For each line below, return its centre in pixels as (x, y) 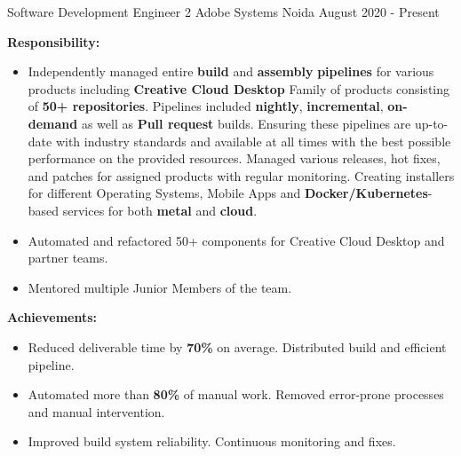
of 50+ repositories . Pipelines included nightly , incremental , (206, 106)
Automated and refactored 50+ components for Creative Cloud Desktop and (236, 240)
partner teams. (68, 258)
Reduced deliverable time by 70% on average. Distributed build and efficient (237, 346)
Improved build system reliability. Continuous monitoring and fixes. (212, 441)
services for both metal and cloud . (160, 210)
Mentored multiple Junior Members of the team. (160, 287)
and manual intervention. (96, 411)
